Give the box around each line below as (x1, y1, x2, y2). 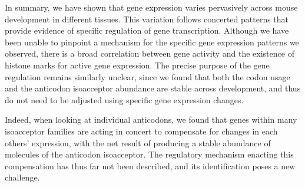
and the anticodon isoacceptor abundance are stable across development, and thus (5, 82, 301, 94)
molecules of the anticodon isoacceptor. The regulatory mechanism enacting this (5, 148, 294, 160)
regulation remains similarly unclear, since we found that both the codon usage (5, 70, 290, 83)
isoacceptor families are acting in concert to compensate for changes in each (5, 124, 278, 137)
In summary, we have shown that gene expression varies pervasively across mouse (5, 1, 298, 13)
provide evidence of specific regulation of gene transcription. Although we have (5, 24, 289, 37)
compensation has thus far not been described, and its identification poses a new (5, 159, 296, 172)
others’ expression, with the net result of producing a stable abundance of (5, 136, 271, 149)
